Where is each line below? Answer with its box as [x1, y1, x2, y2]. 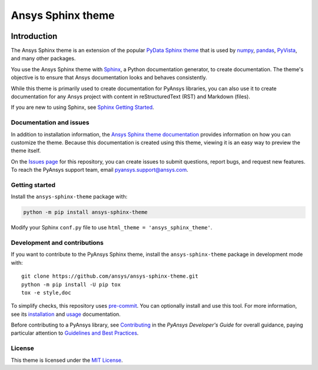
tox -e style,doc [21, 289, 71, 296]
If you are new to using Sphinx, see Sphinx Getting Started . [11, 104, 154, 111]
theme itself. [11, 147, 41, 154]
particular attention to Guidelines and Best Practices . [11, 329, 139, 336]
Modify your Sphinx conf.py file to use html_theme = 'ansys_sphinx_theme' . [11, 224, 213, 231]
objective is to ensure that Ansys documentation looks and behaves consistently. [11, 74, 207, 81]
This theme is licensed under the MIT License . [11, 356, 123, 364]
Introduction [11, 31, 58, 41]
